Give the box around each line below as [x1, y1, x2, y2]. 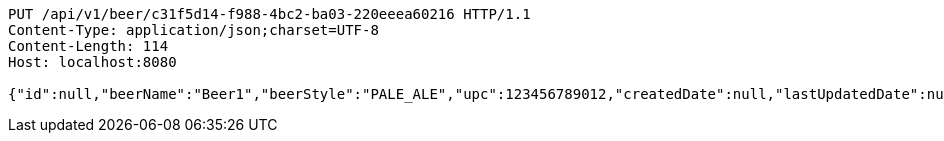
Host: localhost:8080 [8, 54, 177, 70]
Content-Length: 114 [8, 38, 169, 54]
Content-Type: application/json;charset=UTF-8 [8, 22, 379, 38]
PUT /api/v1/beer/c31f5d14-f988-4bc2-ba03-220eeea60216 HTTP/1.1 [8, 6, 531, 22]
